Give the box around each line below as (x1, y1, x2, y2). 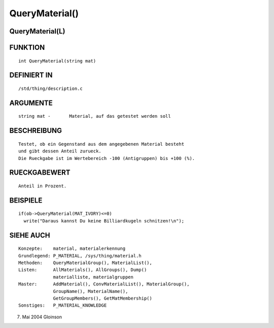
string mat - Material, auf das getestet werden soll (18, 113, 171, 119)
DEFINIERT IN (9, 71, 53, 80)
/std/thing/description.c (18, 85, 83, 91)
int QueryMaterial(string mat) (18, 58, 96, 63)
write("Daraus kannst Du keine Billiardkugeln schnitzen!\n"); (23, 218, 185, 223)
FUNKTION (9, 43, 45, 52)
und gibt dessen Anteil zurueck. (18, 148, 101, 154)
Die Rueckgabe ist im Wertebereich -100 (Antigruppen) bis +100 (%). (18, 155, 195, 161)
